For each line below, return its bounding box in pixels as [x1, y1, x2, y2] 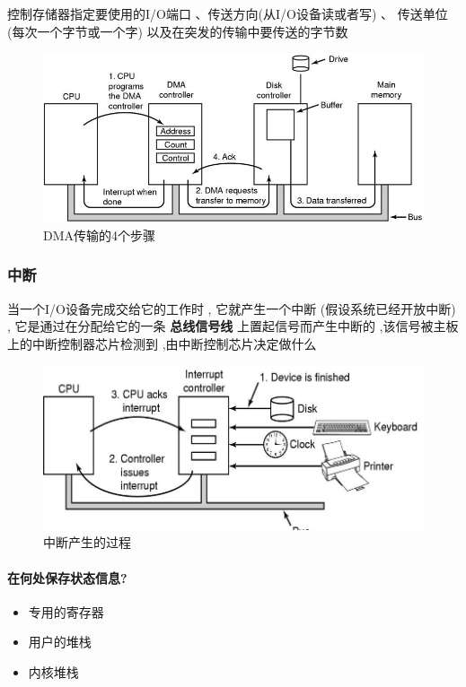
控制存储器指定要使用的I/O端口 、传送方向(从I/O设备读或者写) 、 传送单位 [7, 4, 448, 22]
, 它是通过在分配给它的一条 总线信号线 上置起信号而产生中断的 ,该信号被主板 [7, 317, 459, 335]
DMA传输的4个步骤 [43, 225, 156, 244]
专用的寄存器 [28, 602, 104, 621]
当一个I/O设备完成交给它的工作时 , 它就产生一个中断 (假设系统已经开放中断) [7, 299, 456, 317]
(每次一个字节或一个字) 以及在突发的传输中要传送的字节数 [7, 22, 348, 40]
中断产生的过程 [43, 533, 131, 552]
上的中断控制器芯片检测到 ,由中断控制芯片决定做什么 [7, 334, 317, 352]
